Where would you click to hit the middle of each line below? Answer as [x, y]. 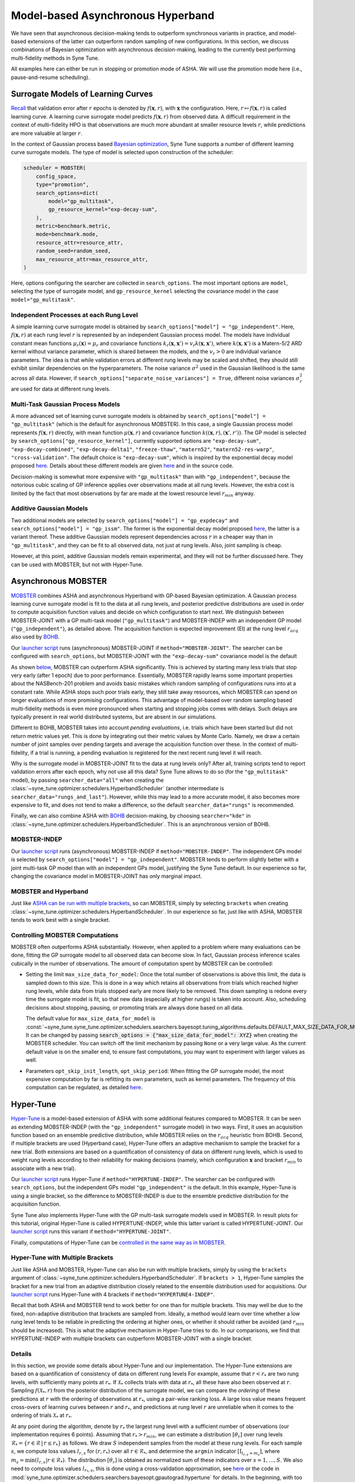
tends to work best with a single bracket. [61, 919]
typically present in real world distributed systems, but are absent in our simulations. [114, 717]
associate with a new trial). [43, 1168]
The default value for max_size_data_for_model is [91, 1018]
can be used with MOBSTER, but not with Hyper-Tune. [77, 564]
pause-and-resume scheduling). [50, 77]
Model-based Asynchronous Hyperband [113, 15]
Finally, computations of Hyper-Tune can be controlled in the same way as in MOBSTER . [118, 1243]
